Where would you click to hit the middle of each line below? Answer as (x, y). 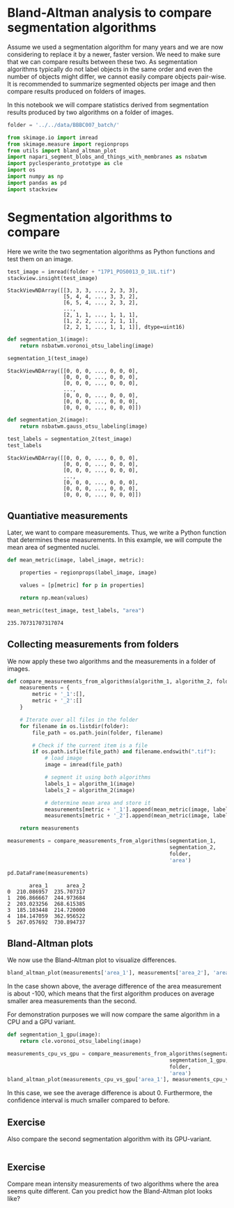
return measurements (49, 828)
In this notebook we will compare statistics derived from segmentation (108, 104)
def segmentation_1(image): (48, 339)
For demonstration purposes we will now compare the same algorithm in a (114, 1014)
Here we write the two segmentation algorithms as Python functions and (111, 251)
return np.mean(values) (54, 598)
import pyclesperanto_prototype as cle (65, 164)
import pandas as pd (37, 183)
